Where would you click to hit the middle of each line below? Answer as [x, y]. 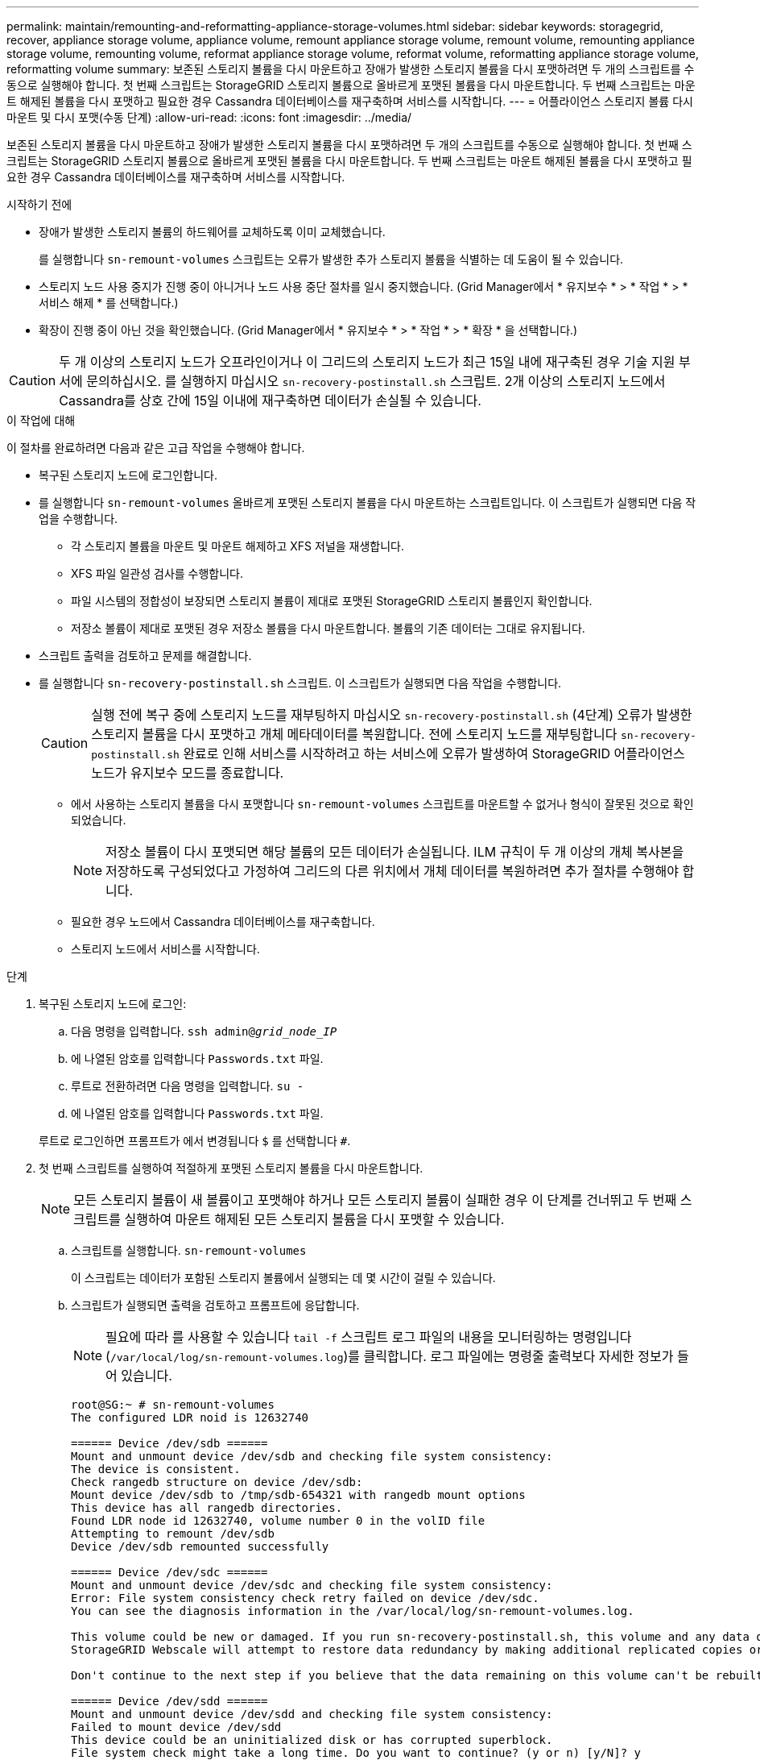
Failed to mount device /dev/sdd [176, 1727]
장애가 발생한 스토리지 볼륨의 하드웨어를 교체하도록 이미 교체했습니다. [212, 232]
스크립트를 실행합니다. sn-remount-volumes [189, 1250]
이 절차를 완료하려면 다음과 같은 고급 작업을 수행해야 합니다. [156, 448]
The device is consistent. [156, 1469]
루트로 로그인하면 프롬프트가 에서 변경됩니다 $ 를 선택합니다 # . [195, 1141]
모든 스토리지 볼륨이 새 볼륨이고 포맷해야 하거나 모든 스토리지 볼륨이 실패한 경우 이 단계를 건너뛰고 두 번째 [375, 1200]
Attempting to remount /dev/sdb [173, 1534]
